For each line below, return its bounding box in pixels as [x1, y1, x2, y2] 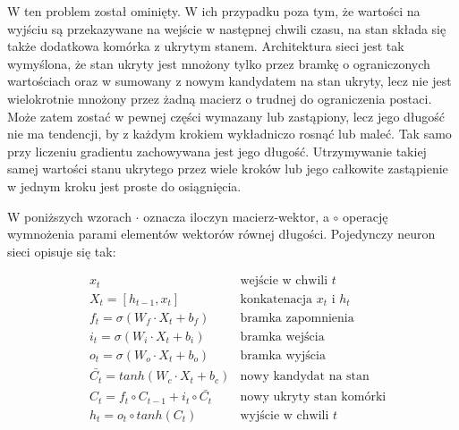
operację [342, 207, 388, 225]
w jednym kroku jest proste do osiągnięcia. [7, 176, 242, 195]
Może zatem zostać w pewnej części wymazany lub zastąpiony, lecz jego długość [7, 106, 446, 125]
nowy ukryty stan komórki [240, 391, 387, 404]
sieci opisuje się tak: [7, 241, 116, 260]
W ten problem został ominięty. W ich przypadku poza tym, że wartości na [7, 2, 421, 20]
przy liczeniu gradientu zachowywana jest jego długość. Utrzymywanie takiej [7, 141, 427, 160]
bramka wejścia [240, 330, 325, 343]
